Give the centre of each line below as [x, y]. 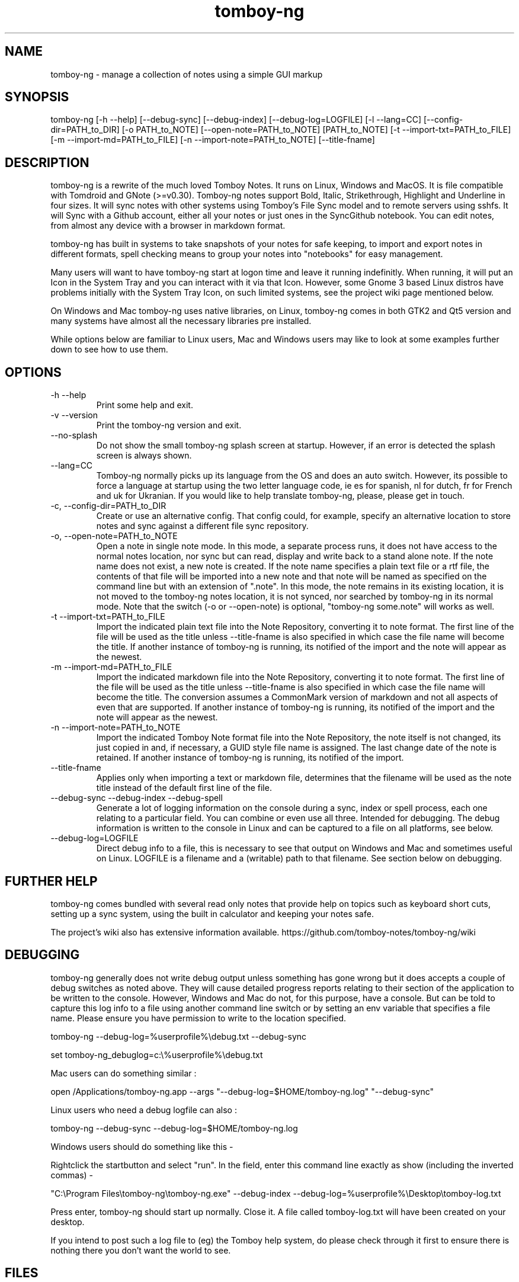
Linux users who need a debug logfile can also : [144, 1110]
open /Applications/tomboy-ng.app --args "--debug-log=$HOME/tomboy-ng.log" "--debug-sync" [242, 1091]
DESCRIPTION [47, 162]
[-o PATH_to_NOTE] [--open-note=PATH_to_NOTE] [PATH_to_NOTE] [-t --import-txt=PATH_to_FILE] [316, 130]
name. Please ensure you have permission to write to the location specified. [198, 1018]
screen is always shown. [144, 456]
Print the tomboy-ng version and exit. [169, 425]
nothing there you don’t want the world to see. [141, 1250]
